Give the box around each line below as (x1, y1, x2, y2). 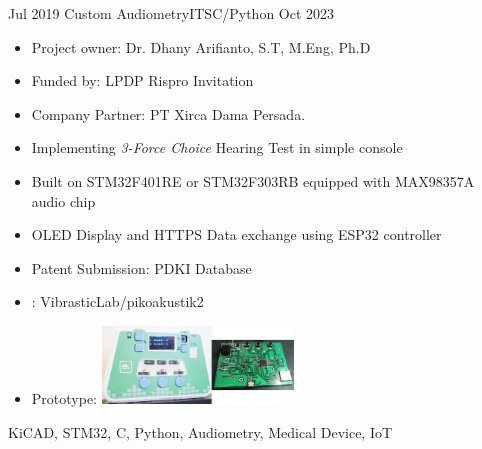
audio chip (31, 190, 96, 211)
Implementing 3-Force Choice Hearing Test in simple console (31, 137, 403, 158)
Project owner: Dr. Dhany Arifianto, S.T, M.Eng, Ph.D (31, 36, 371, 57)
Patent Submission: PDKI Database (31, 257, 252, 278)
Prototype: (31, 388, 97, 409)
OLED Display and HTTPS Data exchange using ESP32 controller (31, 224, 442, 245)
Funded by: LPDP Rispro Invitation (31, 70, 254, 91)
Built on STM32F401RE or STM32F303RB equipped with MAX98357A (31, 170, 475, 191)
